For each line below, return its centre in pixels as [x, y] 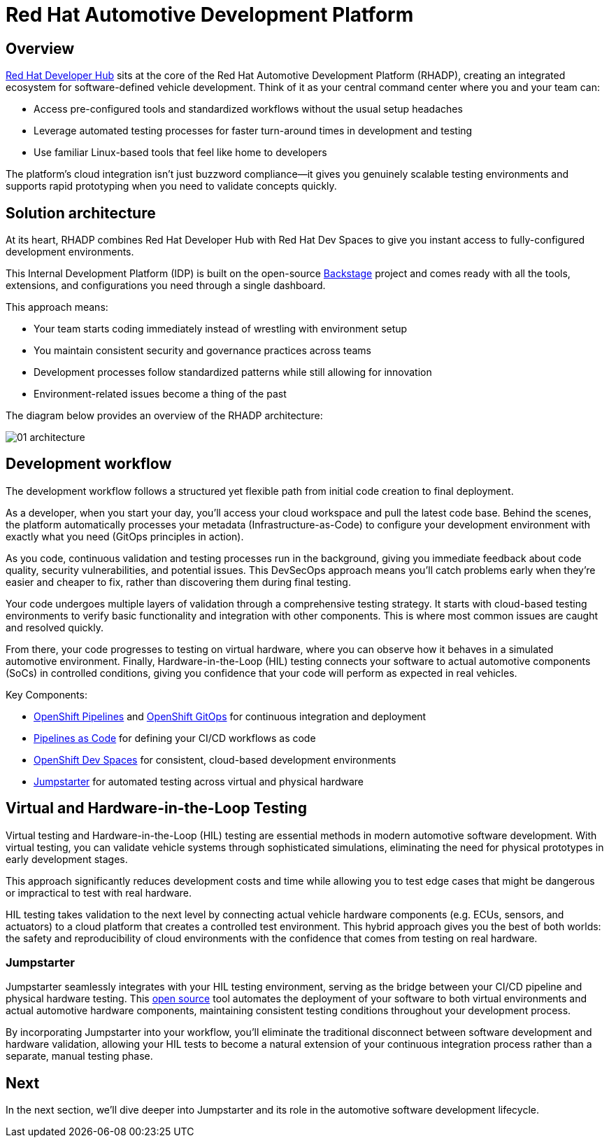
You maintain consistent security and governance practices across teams [202, 351]
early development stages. [67, 859]
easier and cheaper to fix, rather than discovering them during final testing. [178, 582]
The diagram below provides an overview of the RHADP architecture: [164, 416]
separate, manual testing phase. [79, 1056]
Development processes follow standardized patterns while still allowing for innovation [233, 372]
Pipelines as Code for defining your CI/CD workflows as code [175, 738]
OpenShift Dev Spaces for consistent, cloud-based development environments [215, 759]
